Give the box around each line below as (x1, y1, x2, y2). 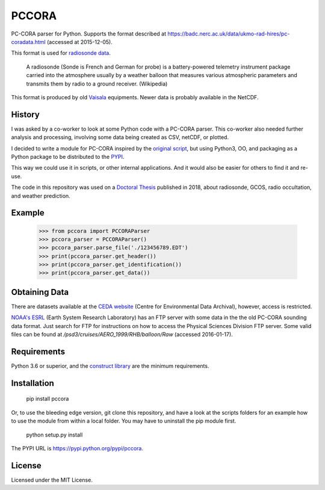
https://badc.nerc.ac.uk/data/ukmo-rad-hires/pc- (167, 30, 290, 37)
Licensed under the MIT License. (11, 476, 93, 483)
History (11, 109, 40, 120)
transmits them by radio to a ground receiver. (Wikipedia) (26, 80, 168, 87)
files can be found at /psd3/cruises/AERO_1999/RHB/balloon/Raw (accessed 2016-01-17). (11, 331, 233, 338)
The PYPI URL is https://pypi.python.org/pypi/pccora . (11, 445, 144, 452)
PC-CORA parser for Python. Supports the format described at (11, 30, 167, 37)
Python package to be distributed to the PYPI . (11, 153, 125, 160)
